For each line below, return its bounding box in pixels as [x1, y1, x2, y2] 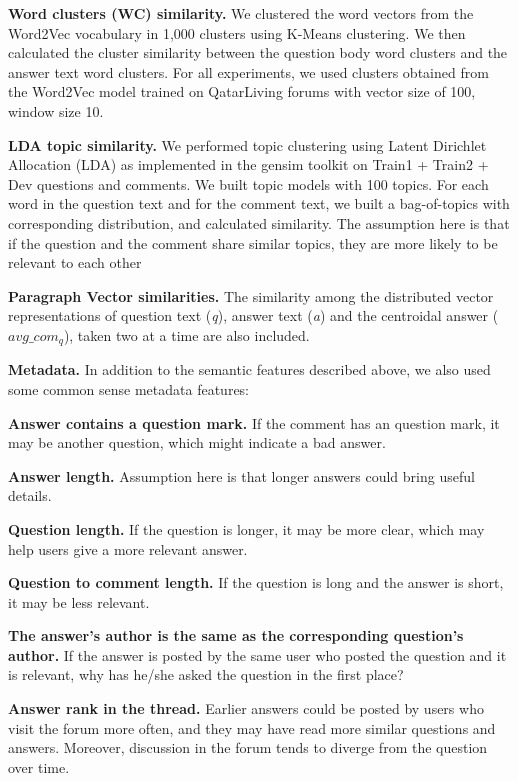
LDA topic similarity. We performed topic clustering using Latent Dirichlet [8, 134, 487, 155]
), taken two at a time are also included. [63, 324, 310, 345]
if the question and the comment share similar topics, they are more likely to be [8, 232, 498, 253]
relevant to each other [8, 252, 142, 273]
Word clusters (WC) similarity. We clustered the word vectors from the [8, 3, 474, 23]
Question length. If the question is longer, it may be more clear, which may [8, 518, 485, 539]
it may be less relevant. [8, 591, 150, 612]
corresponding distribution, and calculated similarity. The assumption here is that [8, 212, 510, 233]
